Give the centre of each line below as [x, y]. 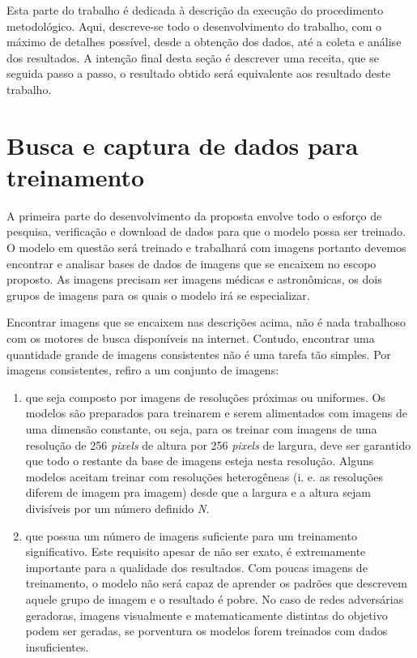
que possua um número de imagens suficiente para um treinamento [191, 535]
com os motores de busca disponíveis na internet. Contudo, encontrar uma [191, 338]
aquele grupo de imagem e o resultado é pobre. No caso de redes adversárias [215, 598]
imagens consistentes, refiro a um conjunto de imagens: [143, 370]
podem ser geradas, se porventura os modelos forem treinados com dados [206, 631]
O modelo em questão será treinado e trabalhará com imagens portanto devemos [206, 248]
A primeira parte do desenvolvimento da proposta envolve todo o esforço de [194, 215]
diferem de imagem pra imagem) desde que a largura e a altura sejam [198, 492]
